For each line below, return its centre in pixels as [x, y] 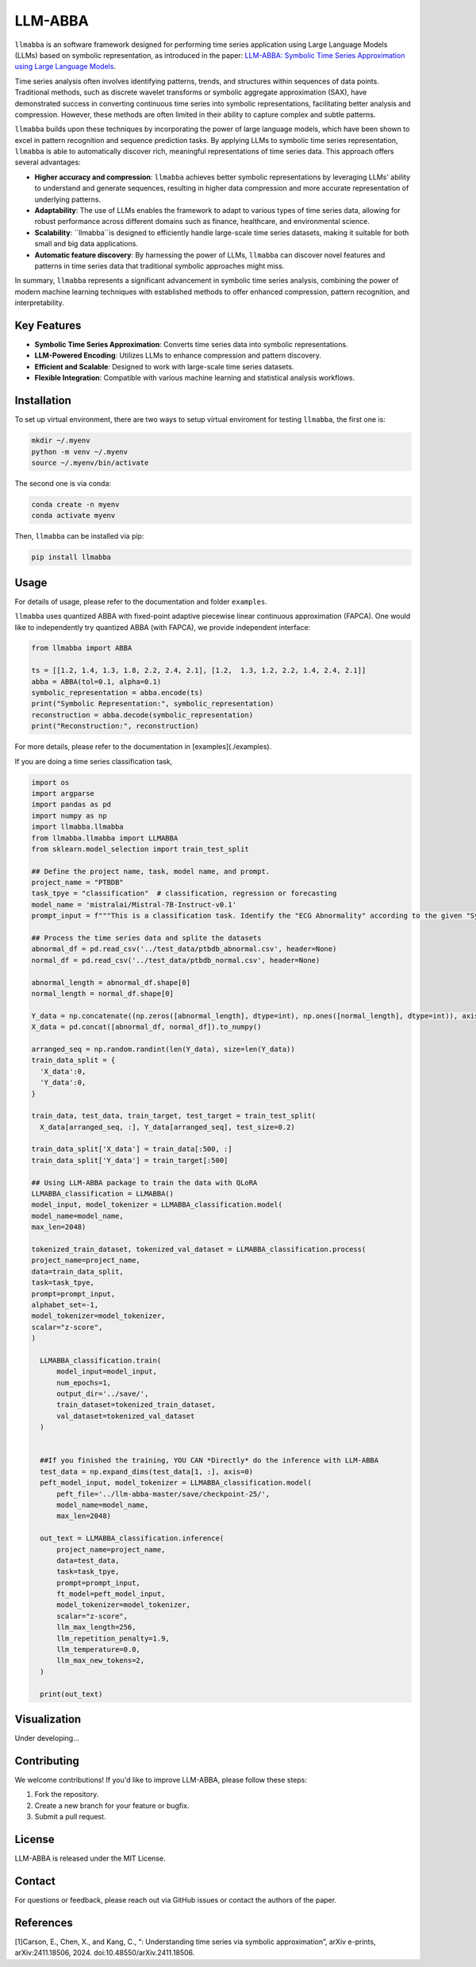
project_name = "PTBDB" [78, 883]
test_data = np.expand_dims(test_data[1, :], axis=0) [147, 1471]
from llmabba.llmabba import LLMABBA [105, 838]
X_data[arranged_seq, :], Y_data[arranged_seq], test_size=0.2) [167, 1127]
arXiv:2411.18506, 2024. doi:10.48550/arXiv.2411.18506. [105, 1953]
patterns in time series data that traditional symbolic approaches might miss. [159, 265]
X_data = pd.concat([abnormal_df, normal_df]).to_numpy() [146, 1027]
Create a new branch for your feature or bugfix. [112, 1805]
